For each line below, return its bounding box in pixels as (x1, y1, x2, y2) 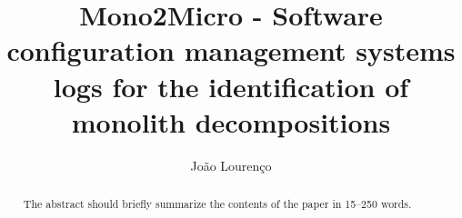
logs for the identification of (53, 67, 409, 104)
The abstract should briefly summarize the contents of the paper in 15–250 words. (23, 196, 412, 212)
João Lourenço (190, 155, 272, 174)
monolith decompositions (71, 103, 391, 140)
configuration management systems (6, 32, 456, 69)
